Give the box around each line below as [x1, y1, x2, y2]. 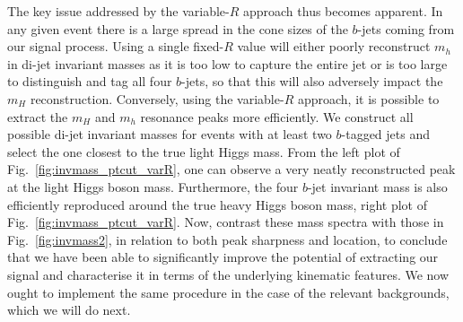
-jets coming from [357, 19, 455, 38]
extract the [7, 107, 68, 126]
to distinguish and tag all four [7, 72, 172, 91]
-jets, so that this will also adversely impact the [181, 72, 443, 91]
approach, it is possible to [297, 89, 440, 108]
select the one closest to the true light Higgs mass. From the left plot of [7, 142, 400, 161]
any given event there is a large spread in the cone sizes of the [7, 19, 348, 38]
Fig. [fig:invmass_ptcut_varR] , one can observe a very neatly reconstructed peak [7, 160, 456, 178]
